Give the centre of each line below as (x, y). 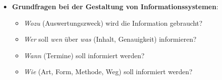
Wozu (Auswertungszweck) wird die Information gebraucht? (113, 23)
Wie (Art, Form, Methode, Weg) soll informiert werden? (108, 72)
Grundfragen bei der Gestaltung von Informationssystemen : (115, 6)
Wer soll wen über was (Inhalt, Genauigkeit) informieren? (110, 39)
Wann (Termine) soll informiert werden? (84, 55)
